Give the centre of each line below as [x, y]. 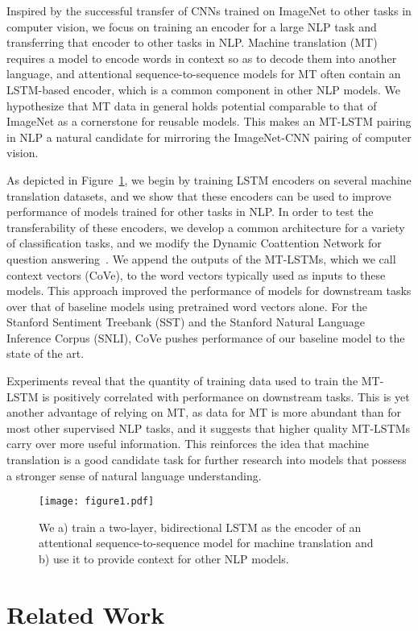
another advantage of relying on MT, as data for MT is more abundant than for [204, 412]
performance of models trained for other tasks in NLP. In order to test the [190, 212]
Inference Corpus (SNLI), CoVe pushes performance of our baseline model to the [206, 337]
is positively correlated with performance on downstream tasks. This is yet [226, 396]
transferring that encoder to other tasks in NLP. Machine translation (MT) [192, 42]
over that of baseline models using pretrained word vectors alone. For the [187, 306]
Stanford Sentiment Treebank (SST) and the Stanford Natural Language [186, 322]
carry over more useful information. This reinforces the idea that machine [188, 444]
